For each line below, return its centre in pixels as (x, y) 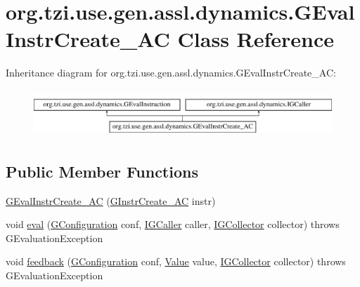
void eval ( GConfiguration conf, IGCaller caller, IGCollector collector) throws (173, 224)
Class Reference (256, 39)
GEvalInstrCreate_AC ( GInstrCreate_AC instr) (111, 200)
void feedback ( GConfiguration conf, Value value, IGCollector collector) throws (176, 261)
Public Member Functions (102, 171)
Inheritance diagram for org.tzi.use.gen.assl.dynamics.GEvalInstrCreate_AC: (171, 73)
